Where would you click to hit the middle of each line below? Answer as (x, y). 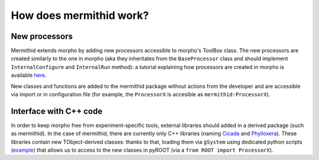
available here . (29, 75)
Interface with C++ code (57, 111)
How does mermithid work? (80, 15)
